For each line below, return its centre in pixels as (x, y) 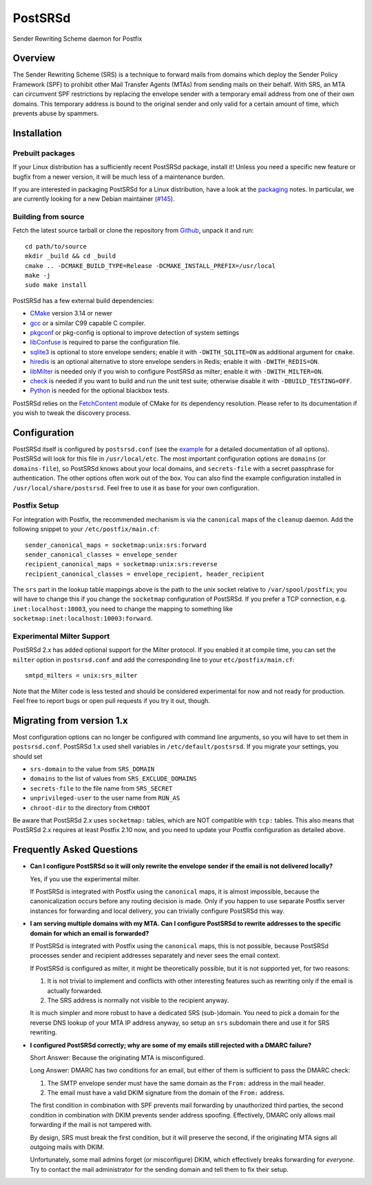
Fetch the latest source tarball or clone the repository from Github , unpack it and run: (133, 231)
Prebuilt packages (44, 153)
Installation (37, 133)
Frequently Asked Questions (75, 850)
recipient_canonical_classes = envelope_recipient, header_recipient (145, 574)
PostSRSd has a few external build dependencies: (83, 300)
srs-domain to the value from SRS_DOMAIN (92, 769)
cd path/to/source (56, 246)
